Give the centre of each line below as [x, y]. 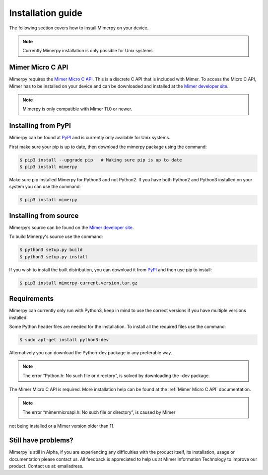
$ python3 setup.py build [51, 250]
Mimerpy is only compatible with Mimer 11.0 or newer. [77, 109]
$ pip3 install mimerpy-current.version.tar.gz [78, 283]
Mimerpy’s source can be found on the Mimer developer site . [71, 227]
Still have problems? [41, 440]
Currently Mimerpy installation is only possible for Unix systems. [88, 51]
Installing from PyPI [40, 126]
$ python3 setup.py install [54, 257]
